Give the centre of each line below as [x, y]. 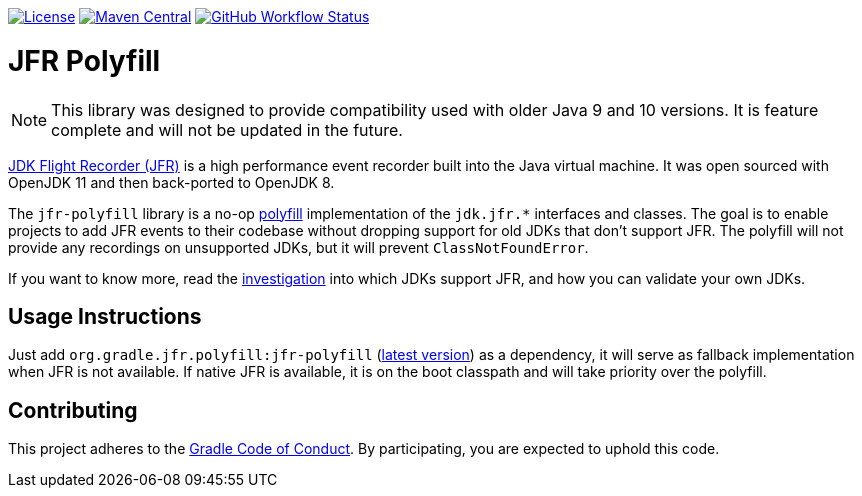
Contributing [73, 410]
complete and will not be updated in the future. [227, 129]
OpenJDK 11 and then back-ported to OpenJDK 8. [171, 182]
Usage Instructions [105, 316]
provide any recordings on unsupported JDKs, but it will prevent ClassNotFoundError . [298, 247]
